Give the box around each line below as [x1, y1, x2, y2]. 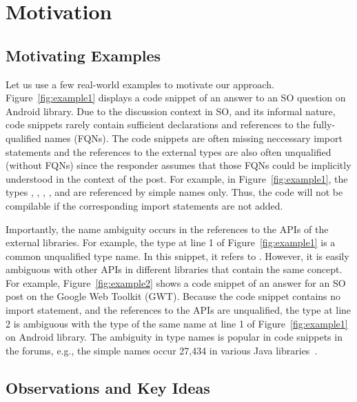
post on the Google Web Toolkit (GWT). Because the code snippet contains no [6, 289, 341, 303]
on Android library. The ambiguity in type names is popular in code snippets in [6, 330, 343, 344]
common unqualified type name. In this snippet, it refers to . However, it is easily [6, 248, 349, 263]
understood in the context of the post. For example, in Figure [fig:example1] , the [6, 171, 348, 185]
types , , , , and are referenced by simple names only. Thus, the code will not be [6, 185, 343, 199]
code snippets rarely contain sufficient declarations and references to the [6, 117, 310, 132]
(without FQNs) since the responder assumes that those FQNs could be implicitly [6, 158, 351, 172]
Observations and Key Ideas [6, 376, 210, 398]
